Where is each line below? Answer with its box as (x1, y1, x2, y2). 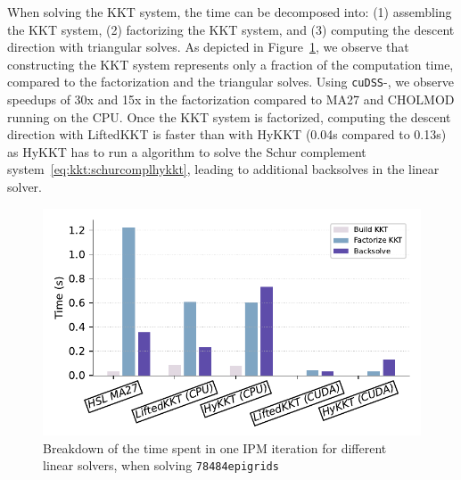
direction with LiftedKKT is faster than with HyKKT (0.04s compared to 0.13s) (7, 125, 447, 144)
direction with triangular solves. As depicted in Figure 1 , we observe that (7, 37, 409, 56)
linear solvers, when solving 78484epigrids (43, 456, 279, 475)
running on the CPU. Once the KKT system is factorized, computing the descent (7, 107, 451, 126)
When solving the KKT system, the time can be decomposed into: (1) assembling (7, 3, 452, 21)
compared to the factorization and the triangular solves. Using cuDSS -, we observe (7, 72, 455, 91)
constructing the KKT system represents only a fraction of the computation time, (7, 54, 454, 73)
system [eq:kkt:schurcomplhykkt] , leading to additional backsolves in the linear (7, 160, 440, 178)
